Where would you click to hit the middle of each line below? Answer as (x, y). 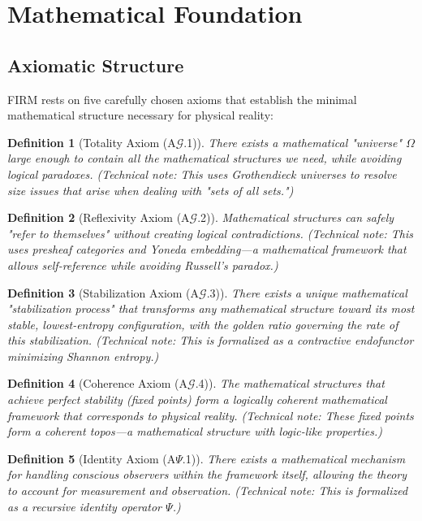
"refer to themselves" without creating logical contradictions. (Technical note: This (211, 233)
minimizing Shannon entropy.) (83, 356)
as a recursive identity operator (85, 506)
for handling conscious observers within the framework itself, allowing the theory (207, 474)
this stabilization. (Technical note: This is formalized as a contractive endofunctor (211, 340)
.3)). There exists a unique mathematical (307, 292)
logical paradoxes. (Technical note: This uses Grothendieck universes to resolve (202, 174)
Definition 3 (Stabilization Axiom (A (103, 292)
